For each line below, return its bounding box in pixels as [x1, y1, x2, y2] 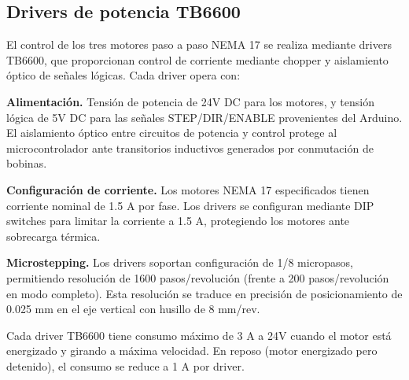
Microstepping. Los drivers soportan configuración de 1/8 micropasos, [6, 254, 354, 271]
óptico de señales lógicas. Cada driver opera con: [6, 67, 241, 83]
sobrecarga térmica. [6, 227, 101, 244]
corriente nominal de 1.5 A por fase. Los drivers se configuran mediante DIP [6, 197, 374, 213]
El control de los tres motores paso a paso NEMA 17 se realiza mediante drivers [6, 36, 392, 53]
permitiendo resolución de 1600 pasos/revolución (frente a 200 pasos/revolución [6, 269, 389, 286]
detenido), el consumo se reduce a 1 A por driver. [6, 357, 245, 374]
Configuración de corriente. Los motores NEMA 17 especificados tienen [6, 181, 370, 197]
